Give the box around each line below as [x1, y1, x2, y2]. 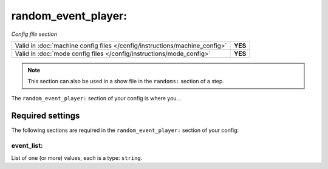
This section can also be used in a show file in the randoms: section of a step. [27, 78, 224, 85]
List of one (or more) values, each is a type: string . [11, 154, 143, 161]
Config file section [11, 30, 58, 38]
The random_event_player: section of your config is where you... [11, 94, 182, 102]
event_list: [11, 142, 43, 150]
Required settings [11, 110, 80, 121]
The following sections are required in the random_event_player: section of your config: [11, 126, 239, 134]
